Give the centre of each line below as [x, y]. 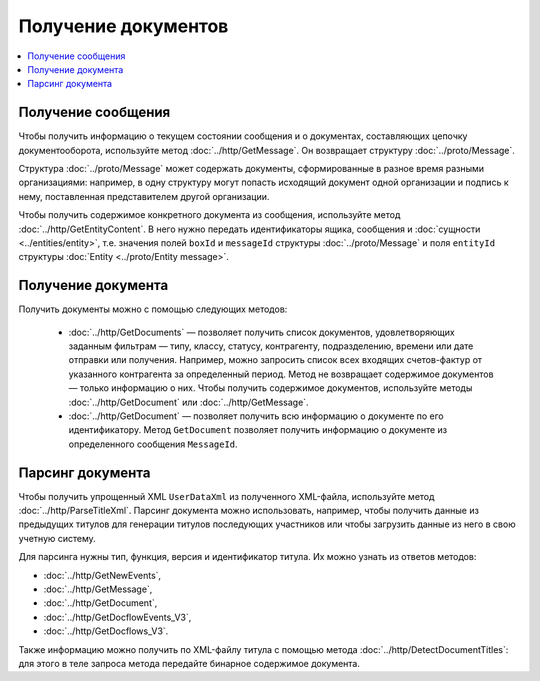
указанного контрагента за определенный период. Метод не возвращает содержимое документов [281, 374]
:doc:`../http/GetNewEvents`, [102, 575]
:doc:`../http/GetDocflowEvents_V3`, [117, 617]
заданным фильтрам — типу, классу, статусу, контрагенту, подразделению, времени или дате [271, 346]
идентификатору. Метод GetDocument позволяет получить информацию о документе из [258, 430]
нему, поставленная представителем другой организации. [144, 196]
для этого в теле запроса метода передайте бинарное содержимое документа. [189, 663]
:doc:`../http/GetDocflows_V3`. [106, 631]
